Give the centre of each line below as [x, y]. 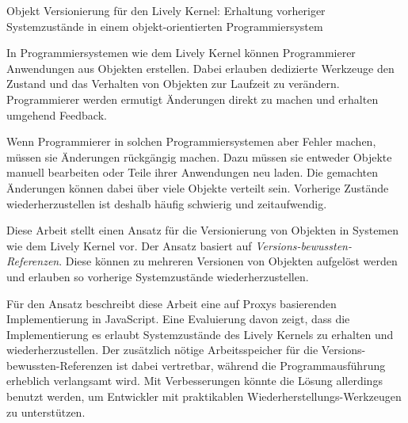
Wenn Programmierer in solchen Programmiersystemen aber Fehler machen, [191, 141]
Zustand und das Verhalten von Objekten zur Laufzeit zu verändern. [173, 84]
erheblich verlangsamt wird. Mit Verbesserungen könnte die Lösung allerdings [194, 381]
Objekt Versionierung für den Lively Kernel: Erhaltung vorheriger [166, 10]
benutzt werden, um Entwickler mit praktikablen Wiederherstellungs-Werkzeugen [204, 396]
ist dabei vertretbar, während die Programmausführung [251, 365]
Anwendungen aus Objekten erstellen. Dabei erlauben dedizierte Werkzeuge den [200, 68]
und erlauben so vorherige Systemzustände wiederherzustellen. [158, 276]
